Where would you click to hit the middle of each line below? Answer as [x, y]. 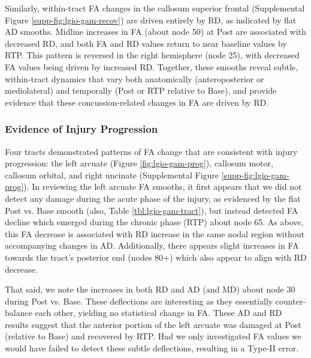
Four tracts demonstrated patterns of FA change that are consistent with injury [151, 151]
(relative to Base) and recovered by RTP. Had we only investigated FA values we [153, 336]
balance [19, 313]
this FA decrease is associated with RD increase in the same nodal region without [155, 233]
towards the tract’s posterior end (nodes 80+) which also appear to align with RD [156, 257]
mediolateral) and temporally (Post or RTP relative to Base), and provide [141, 90]
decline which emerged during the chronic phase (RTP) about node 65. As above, [154, 222]
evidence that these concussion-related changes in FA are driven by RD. [137, 102]
